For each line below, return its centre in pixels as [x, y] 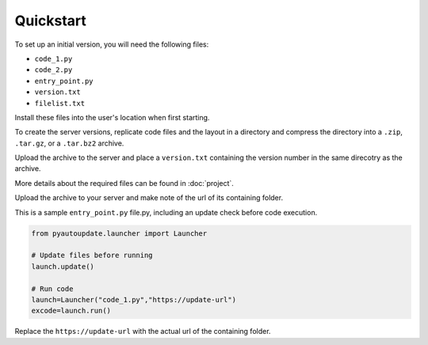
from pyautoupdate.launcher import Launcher [119, 233]
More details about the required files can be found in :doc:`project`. [124, 183]
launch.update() [63, 266]
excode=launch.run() [71, 311]
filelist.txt [60, 103]
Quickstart [51, 21]
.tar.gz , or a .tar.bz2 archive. [69, 143]
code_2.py [53, 70]
